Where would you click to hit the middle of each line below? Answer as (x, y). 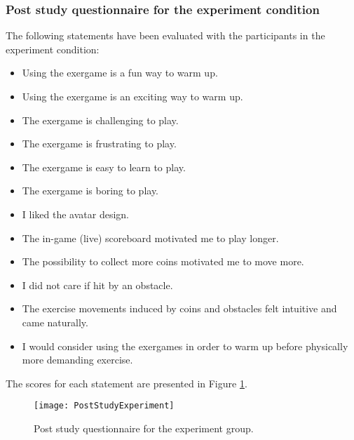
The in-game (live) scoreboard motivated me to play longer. (150, 238)
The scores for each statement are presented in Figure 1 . (127, 383)
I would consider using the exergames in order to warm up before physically (185, 346)
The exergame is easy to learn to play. (104, 167)
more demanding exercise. (77, 360)
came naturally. (55, 322)
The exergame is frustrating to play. (99, 144)
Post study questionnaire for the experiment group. (144, 428)
